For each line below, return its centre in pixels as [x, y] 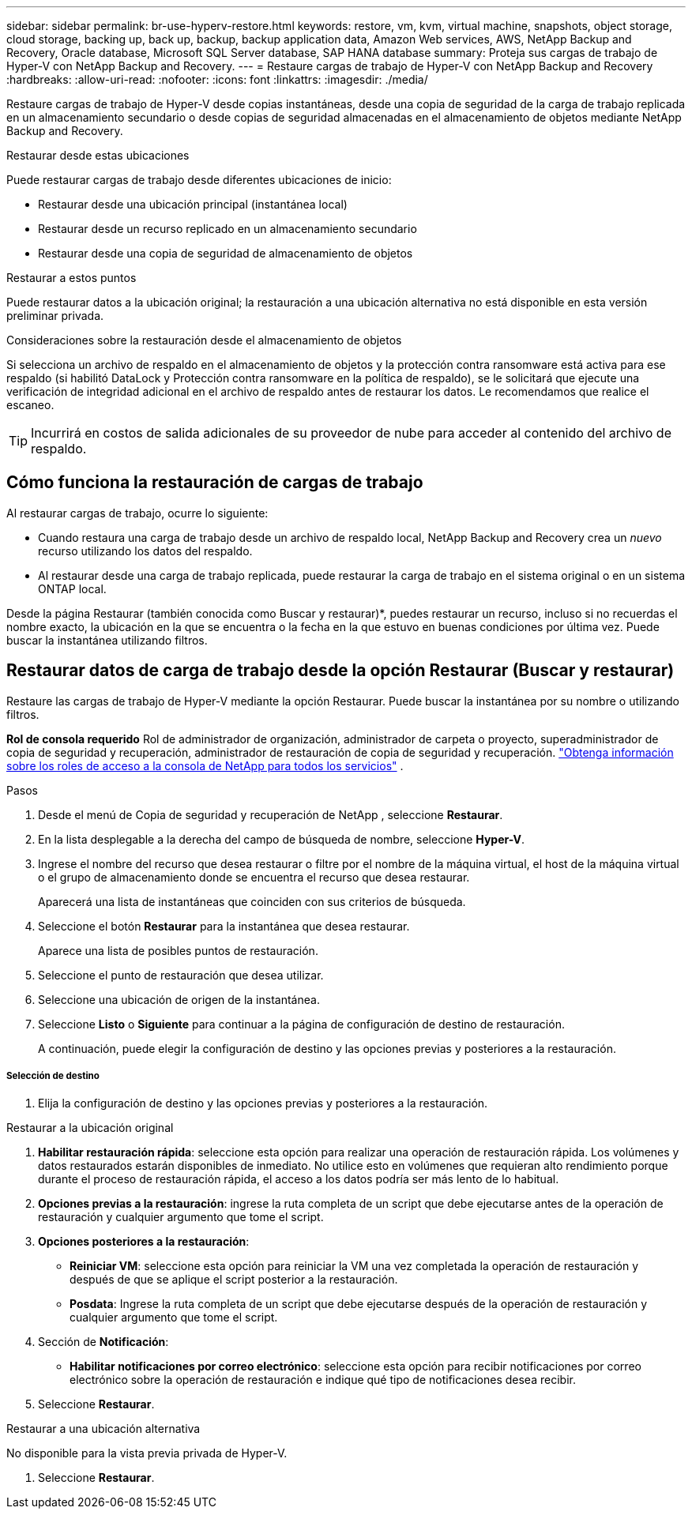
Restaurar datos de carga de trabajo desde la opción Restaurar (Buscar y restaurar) [340, 671]
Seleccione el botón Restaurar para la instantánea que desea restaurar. [224, 926]
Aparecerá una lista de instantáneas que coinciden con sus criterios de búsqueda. [252, 901]
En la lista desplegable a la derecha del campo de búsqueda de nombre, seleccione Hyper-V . [282, 839]
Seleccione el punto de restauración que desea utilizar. [181, 975]
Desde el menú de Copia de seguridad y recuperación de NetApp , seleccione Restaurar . [271, 814]
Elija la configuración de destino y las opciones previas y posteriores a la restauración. [263, 1103]
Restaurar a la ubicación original [90, 1128]
